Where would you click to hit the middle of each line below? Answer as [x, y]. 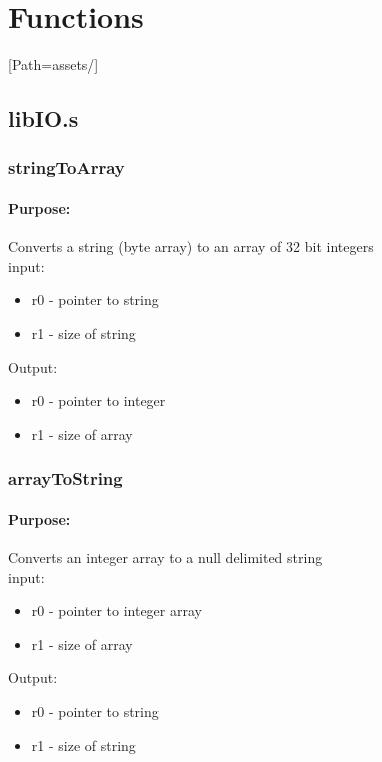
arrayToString [65, 478]
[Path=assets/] [53, 64]
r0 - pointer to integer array [116, 610]
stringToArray [66, 167]
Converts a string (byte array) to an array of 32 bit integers [191, 246]
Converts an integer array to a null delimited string [165, 556]
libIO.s [43, 118]
